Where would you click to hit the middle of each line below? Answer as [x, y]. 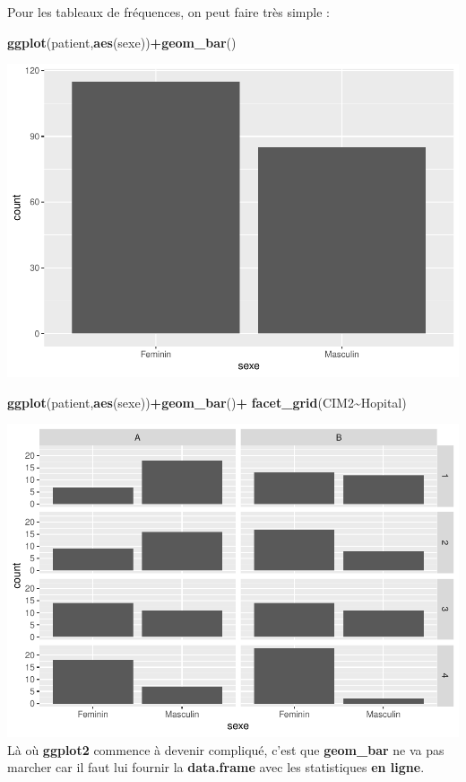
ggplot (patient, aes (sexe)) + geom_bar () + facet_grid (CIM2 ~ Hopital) [207, 402]
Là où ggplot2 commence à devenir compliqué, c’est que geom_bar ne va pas [226, 749]
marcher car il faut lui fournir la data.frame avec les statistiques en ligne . [216, 767]
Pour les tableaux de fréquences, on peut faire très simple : [168, 12]
